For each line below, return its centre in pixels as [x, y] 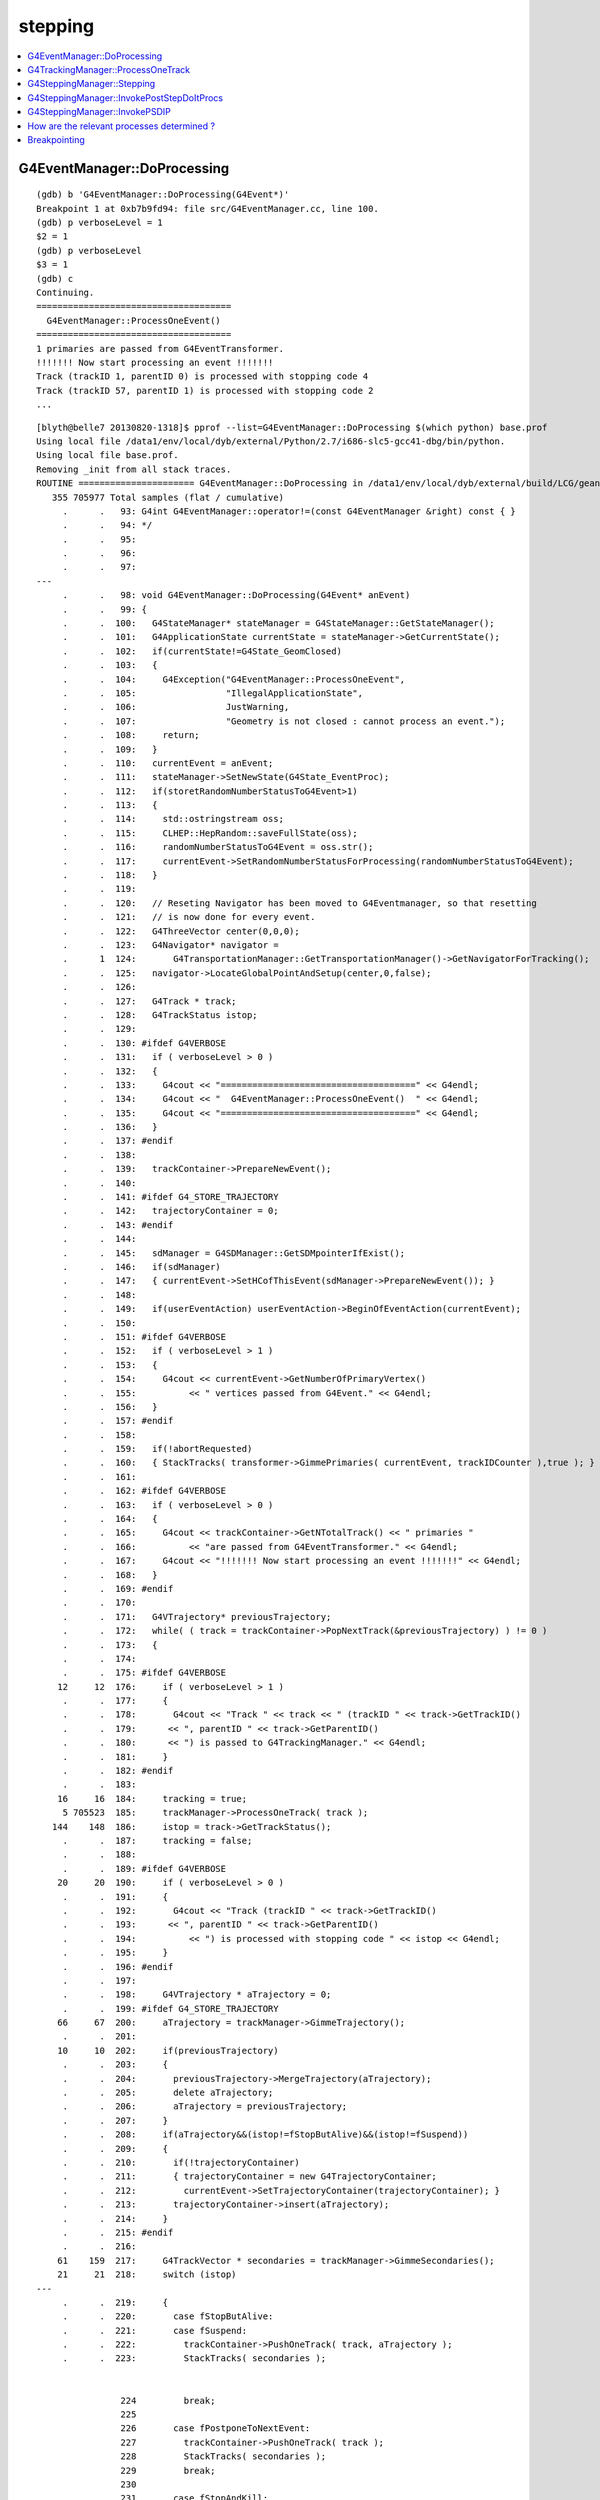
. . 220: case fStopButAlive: [168, 2316]
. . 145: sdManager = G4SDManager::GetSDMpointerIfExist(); [234, 1253]
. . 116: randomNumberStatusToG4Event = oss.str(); [218, 847]
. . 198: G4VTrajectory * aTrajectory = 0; [197, 1994]
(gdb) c [55, 278]
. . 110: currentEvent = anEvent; [168, 763]
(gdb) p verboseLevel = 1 [100, 223]
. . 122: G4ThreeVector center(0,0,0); [181, 931]
